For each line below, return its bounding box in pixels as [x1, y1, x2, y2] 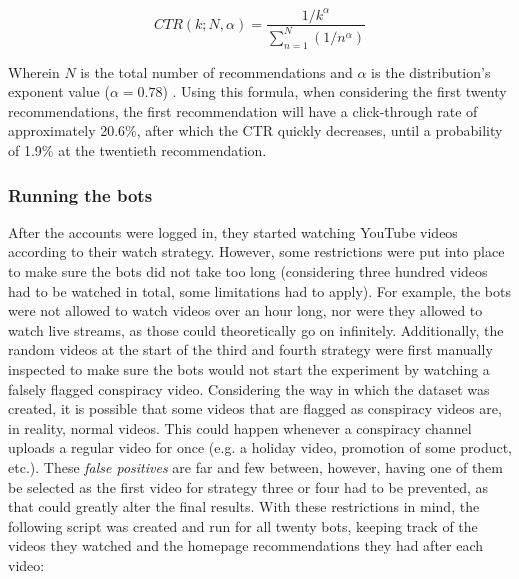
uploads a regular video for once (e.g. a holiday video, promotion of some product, [8, 437, 512, 458]
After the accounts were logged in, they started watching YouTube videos [8, 221, 458, 242]
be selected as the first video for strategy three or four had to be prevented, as [8, 476, 489, 497]
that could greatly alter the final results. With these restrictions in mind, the [8, 496, 480, 517]
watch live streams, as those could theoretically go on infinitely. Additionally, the [8, 319, 504, 340]
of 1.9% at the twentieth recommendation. [8, 140, 267, 161]
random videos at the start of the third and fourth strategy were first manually [8, 339, 493, 360]
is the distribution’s [371, 61, 491, 82]
